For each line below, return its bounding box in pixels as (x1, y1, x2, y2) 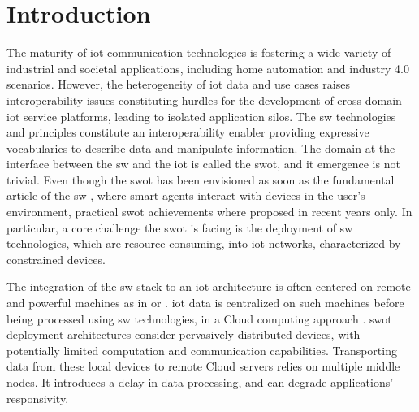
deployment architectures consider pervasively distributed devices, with (6, 326, 361, 343)
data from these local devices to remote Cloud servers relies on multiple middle (6, 358, 400, 375)
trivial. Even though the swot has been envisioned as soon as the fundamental (6, 171, 395, 188)
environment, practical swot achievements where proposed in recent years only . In (6, 203, 413, 220)
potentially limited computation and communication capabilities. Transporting (6, 341, 397, 358)
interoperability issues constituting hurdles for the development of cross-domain (6, 91, 402, 108)
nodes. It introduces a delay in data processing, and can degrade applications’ (6, 374, 394, 390)
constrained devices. (6, 250, 106, 267)
